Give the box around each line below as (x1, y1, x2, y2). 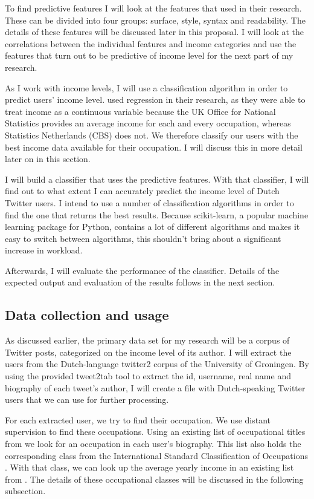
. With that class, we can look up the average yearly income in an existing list (5, 461, 294, 474)
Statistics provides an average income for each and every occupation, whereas (5, 117, 291, 129)
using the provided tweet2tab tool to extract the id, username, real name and (5, 370, 291, 382)
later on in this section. (5, 152, 91, 165)
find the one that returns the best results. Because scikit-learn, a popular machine (5, 208, 309, 221)
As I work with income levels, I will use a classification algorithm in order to (5, 81, 288, 94)
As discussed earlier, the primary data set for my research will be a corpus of (5, 334, 290, 347)
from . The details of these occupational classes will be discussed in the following (5, 472, 304, 485)
